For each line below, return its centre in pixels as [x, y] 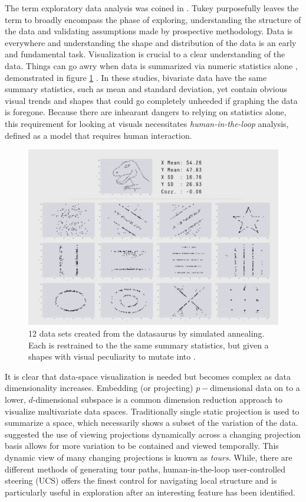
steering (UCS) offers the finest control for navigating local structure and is [141, 480]
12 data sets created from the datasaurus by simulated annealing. [147, 333]
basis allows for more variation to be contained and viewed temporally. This [142, 446]
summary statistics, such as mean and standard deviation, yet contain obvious [146, 89]
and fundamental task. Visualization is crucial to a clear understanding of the [145, 54]
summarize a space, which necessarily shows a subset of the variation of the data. [152, 423]
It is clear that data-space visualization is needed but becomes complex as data [148, 376]
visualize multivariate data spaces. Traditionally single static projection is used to [152, 411]
